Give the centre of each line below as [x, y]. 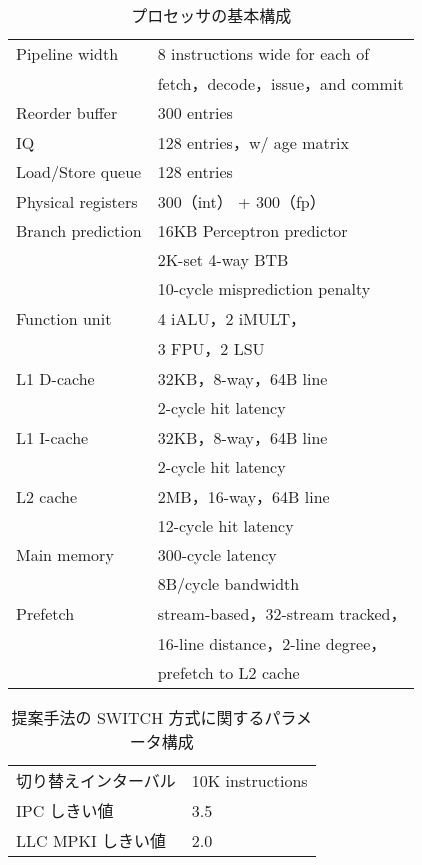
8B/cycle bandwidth [228, 583]
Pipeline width [67, 53]
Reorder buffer [67, 112]
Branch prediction [79, 230]
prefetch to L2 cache [228, 672]
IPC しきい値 [65, 810]
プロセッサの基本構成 [211, 15]
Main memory [65, 554]
